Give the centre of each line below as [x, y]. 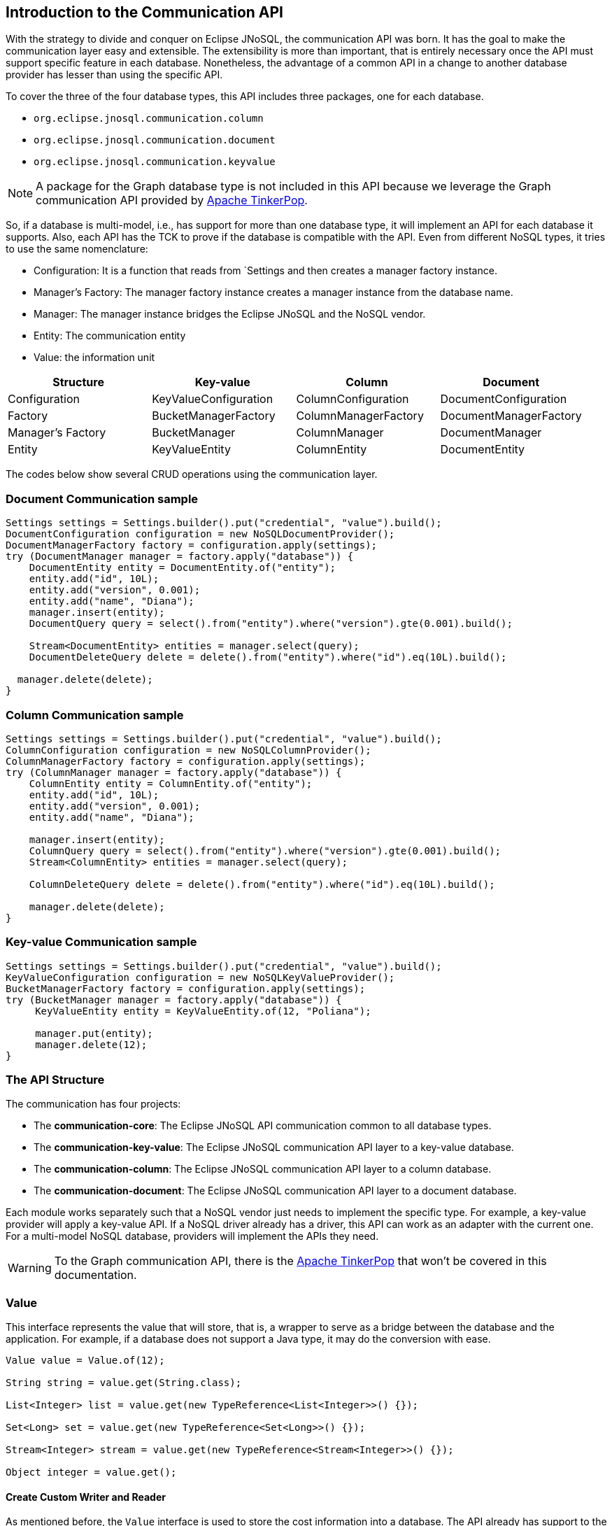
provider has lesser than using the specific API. [114, 75]
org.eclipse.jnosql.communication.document [155, 140]
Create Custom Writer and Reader [86, 1497]
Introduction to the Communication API [145, 12]
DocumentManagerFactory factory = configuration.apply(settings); [192, 545]
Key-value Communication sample [101, 942]
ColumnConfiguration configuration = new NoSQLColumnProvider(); [188, 750]
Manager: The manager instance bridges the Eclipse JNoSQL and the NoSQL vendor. [230, 314]
